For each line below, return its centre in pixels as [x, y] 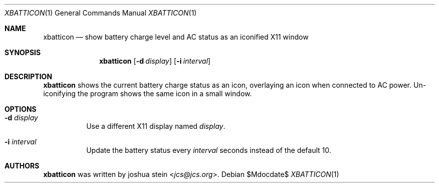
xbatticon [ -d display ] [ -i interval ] [155, 61]
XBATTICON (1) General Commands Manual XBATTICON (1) [101, 13]
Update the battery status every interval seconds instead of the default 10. [209, 150]
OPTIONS [21, 109]
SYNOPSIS [23, 52]
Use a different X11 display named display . [156, 126]
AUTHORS [22, 166]
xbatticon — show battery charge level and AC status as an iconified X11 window [176, 37]
